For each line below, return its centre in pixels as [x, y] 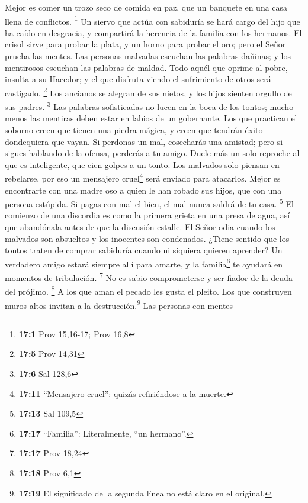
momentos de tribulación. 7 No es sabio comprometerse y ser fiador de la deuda [149, 277]
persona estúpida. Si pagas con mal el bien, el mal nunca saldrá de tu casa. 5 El [149, 203]
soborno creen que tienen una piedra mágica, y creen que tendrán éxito [134, 129]
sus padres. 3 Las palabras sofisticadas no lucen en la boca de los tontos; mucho [149, 106]
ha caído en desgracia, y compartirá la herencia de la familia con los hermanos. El [153, 32]
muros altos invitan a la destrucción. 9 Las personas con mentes [119, 304]
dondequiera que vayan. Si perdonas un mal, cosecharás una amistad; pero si [144, 141]
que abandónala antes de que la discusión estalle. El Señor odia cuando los [140, 226]
